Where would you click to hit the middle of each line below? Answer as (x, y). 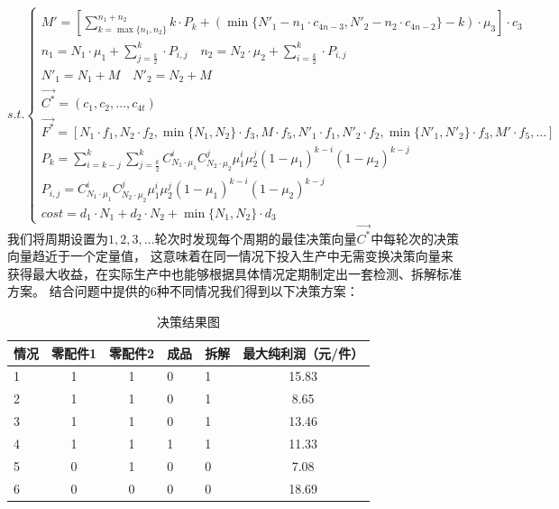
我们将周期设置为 (58, 238)
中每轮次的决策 (415, 238)
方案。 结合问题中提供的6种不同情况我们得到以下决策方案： (183, 291)
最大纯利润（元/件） (303, 352)
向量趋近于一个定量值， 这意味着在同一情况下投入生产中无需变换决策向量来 (230, 256)
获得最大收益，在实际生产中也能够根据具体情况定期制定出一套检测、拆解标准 (234, 273)
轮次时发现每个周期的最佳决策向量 (256, 238)
